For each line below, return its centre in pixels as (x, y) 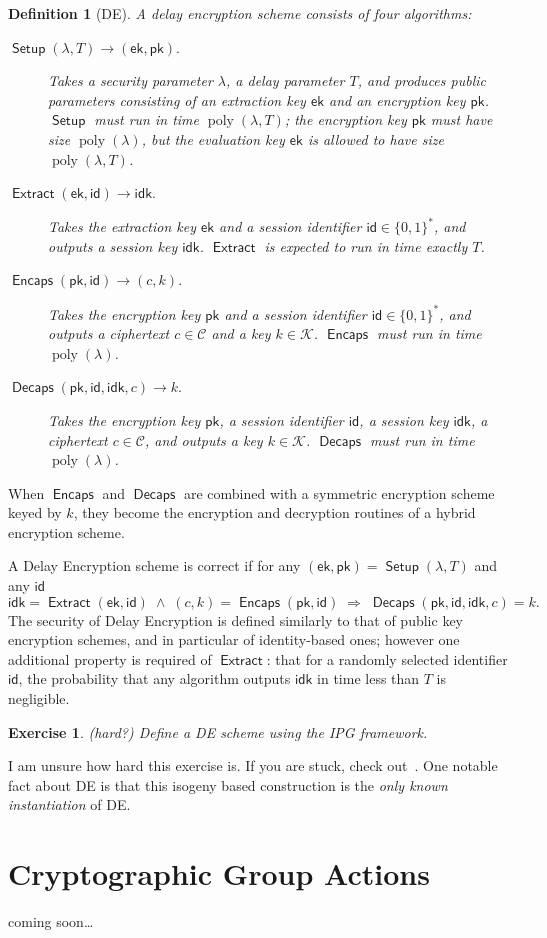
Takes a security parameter (130, 80)
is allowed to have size (375, 138)
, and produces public (421, 80)
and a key (241, 333)
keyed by (35, 512)
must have (461, 119)
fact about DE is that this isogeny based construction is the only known (228, 784)
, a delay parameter (285, 80)
